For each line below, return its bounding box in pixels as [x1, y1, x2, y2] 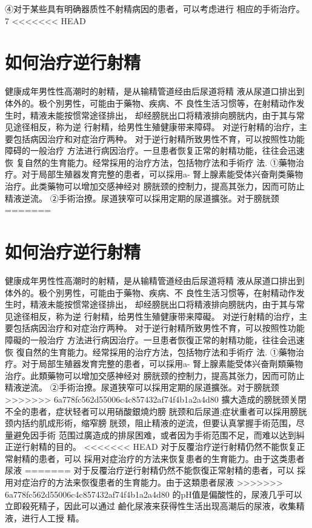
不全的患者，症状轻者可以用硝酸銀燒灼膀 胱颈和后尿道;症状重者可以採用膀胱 [5, 404, 307, 417]
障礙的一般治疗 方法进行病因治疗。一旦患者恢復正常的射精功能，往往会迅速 [5, 333, 305, 346]
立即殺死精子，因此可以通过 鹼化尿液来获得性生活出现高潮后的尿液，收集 [5, 500, 296, 512]
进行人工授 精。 [21, 511, 84, 524]
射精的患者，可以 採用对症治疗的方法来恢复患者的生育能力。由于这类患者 [13, 452, 305, 464]
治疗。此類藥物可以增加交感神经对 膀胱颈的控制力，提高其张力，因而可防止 [5, 369, 305, 381]
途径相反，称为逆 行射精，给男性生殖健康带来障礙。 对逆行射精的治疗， [13, 309, 299, 322]
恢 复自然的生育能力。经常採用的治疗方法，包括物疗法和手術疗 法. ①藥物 [5, 156, 296, 168]
